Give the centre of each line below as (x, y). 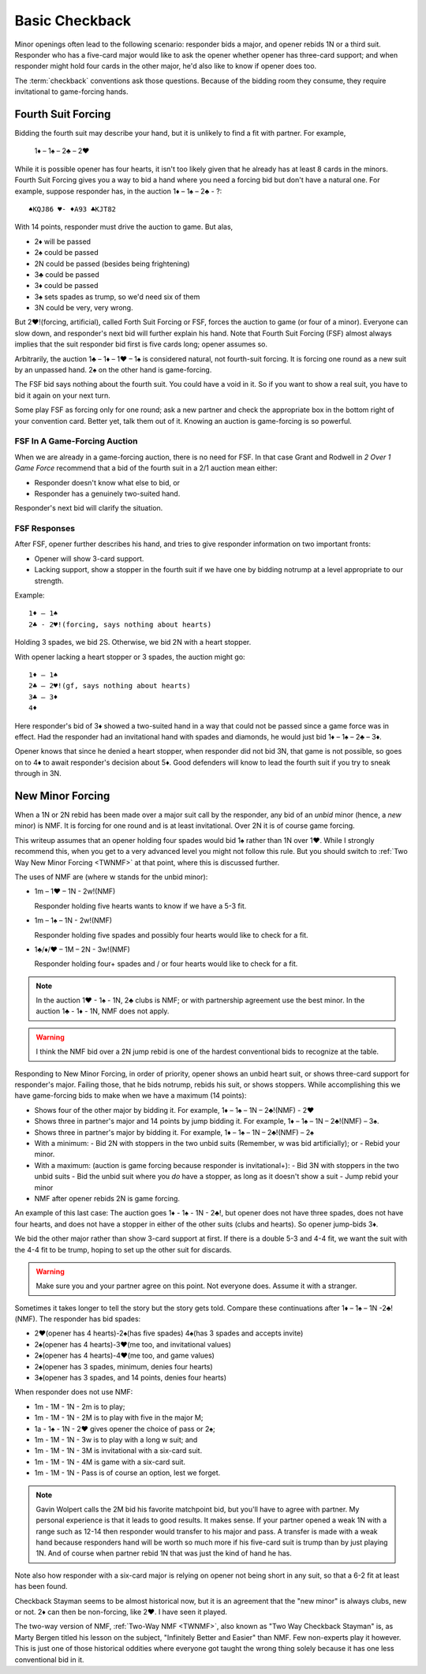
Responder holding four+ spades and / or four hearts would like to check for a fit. (166, 964)
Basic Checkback (73, 21)
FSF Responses (45, 529)
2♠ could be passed (66, 253)
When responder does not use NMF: (74, 1392)
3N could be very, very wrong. (84, 308)
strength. (49, 581)
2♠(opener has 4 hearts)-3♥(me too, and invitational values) (133, 1344)
